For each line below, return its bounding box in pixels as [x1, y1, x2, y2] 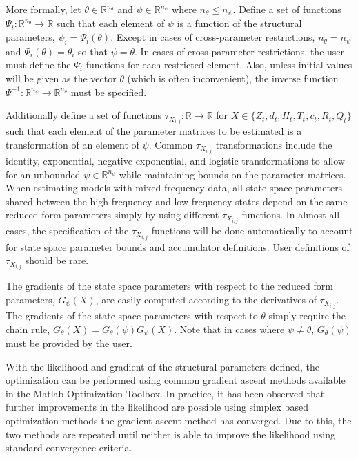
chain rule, [6, 321, 50, 336]
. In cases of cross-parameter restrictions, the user [134, 44, 345, 58]
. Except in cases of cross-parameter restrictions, [110, 30, 315, 44]
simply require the [268, 308, 346, 322]
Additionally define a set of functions [6, 108, 162, 122]
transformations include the [215, 137, 332, 151]
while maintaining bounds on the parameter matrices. [119, 167, 346, 181]
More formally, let [6, 2, 81, 16]
